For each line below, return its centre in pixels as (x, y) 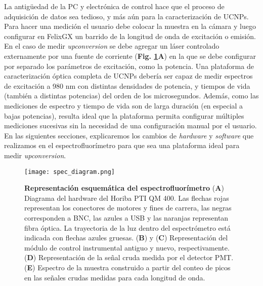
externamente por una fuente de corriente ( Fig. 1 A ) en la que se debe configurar (130, 56)
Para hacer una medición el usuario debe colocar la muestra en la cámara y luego (130, 26)
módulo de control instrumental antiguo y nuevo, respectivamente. (127, 247)
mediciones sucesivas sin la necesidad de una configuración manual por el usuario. (130, 126)
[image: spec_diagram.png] (70, 172)
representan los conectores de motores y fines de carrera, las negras (128, 208)
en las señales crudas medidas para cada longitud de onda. (115, 277)
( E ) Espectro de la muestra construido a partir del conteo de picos (127, 267)
